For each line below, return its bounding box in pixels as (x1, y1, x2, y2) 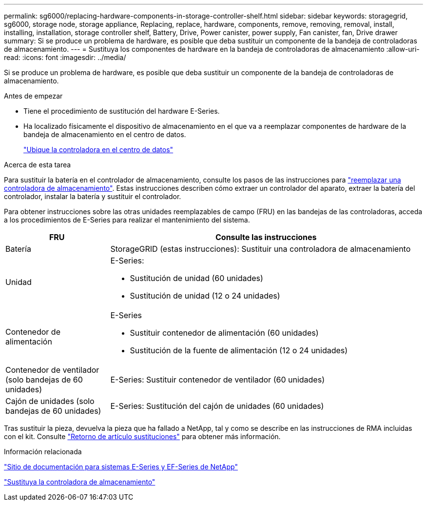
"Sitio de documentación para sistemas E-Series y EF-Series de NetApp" (4, 463, 238, 471)
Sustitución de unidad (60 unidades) (130, 273, 263, 283)
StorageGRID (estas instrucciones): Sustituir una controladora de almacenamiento (110, 244, 411, 254)
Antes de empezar (4, 92, 63, 100)
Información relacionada (4, 447, 82, 456)
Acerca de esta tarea (4, 161, 71, 169)
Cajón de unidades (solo (5, 396, 95, 406)
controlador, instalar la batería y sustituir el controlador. (4, 192, 181, 201)
